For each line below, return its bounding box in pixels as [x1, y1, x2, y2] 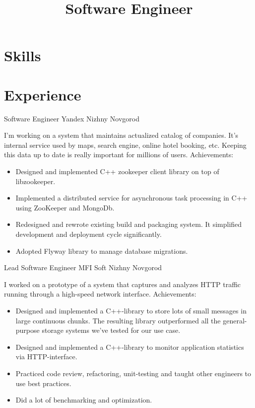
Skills [4, 45, 41, 66]
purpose [15, 325, 40, 335]
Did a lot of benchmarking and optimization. [15, 395, 152, 405]
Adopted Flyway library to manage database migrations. [15, 245, 188, 256]
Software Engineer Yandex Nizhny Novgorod [4, 113, 139, 123]
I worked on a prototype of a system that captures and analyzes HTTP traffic [4, 279, 241, 289]
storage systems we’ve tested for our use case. [42, 325, 181, 335]
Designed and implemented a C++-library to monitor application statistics [15, 341, 244, 352]
